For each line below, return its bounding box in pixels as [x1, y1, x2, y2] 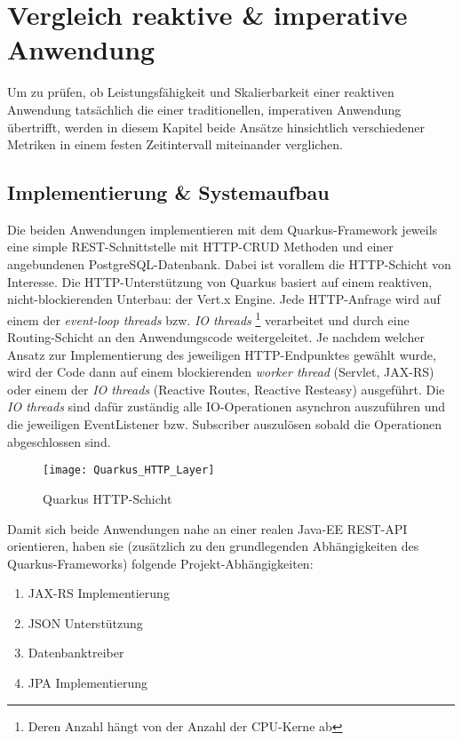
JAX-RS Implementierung [28, 584, 170, 602]
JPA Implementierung [28, 673, 148, 692]
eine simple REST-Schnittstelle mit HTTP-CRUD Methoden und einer [7, 237, 394, 256]
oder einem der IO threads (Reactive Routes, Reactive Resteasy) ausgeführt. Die [7, 379, 445, 398]
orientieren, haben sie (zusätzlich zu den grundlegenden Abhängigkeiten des [7, 537, 419, 555]
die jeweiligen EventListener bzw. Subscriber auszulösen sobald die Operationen [7, 415, 442, 434]
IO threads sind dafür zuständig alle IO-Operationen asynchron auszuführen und [7, 397, 446, 416]
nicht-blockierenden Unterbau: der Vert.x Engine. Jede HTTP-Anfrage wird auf [7, 290, 441, 308]
